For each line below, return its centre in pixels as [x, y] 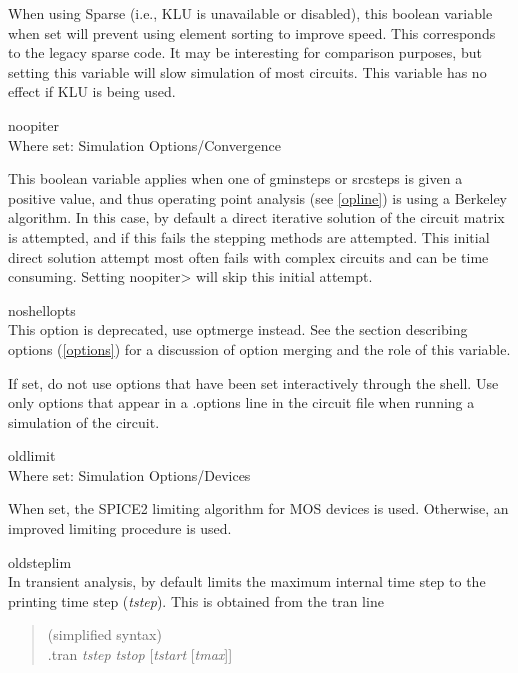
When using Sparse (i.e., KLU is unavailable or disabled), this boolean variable [250, 13]
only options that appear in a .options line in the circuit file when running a [241, 402]
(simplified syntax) [104, 634]
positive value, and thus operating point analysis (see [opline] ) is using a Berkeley [257, 197]
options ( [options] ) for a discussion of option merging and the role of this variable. [259, 348]
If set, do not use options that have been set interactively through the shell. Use [253, 382]
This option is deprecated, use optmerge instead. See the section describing [238, 329]
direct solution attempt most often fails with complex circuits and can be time [248, 256]
